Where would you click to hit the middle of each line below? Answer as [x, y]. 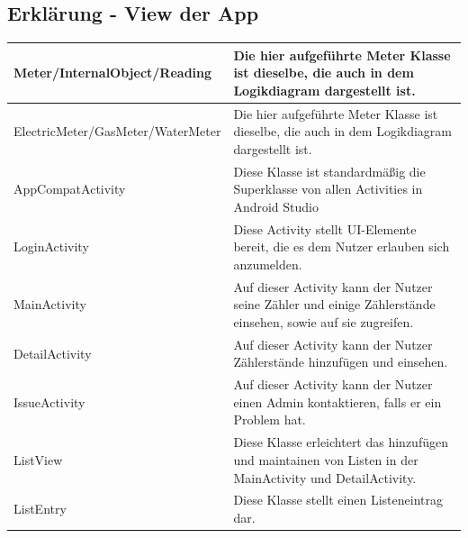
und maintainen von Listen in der [326, 459]
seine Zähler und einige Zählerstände [334, 304]
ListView [38, 459]
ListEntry [40, 509]
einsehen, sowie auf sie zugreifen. [324, 322]
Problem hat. [270, 419]
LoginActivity [51, 246]
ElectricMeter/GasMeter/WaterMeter [117, 131]
